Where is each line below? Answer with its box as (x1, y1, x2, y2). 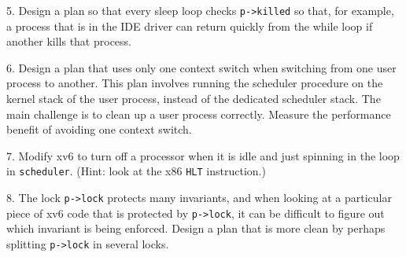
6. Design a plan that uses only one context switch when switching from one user (6, 59, 397, 75)
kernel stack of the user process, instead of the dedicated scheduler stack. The (6, 90, 381, 107)
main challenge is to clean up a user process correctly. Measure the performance (6, 105, 391, 122)
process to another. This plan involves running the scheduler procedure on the (6, 75, 383, 91)
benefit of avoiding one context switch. (6, 121, 192, 138)
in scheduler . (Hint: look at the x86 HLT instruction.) (6, 163, 266, 179)
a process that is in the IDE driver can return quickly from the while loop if (6, 17, 373, 34)
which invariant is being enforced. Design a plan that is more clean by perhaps (6, 220, 386, 237)
